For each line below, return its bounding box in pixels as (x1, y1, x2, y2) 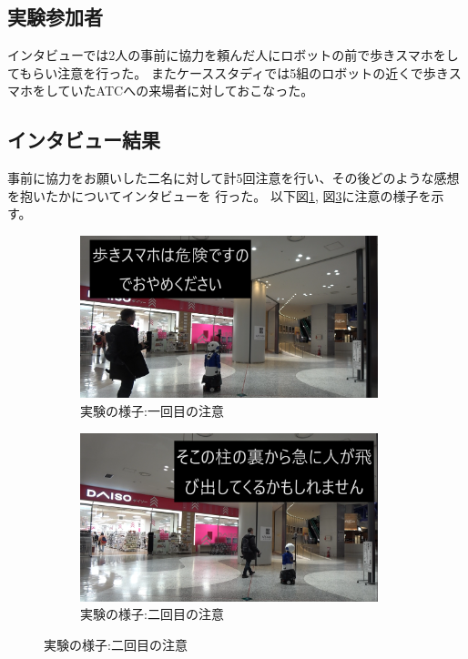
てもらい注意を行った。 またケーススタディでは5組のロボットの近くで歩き (7, 63, 449, 82)
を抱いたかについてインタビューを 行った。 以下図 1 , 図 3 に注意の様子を (7, 186, 432, 205)
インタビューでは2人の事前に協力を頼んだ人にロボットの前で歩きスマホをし (7, 46, 459, 65)
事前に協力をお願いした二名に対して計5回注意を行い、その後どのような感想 (7, 168, 460, 188)
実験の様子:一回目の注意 (80, 400, 224, 420)
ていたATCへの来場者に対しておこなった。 (57, 81, 314, 100)
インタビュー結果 (7, 126, 160, 154)
